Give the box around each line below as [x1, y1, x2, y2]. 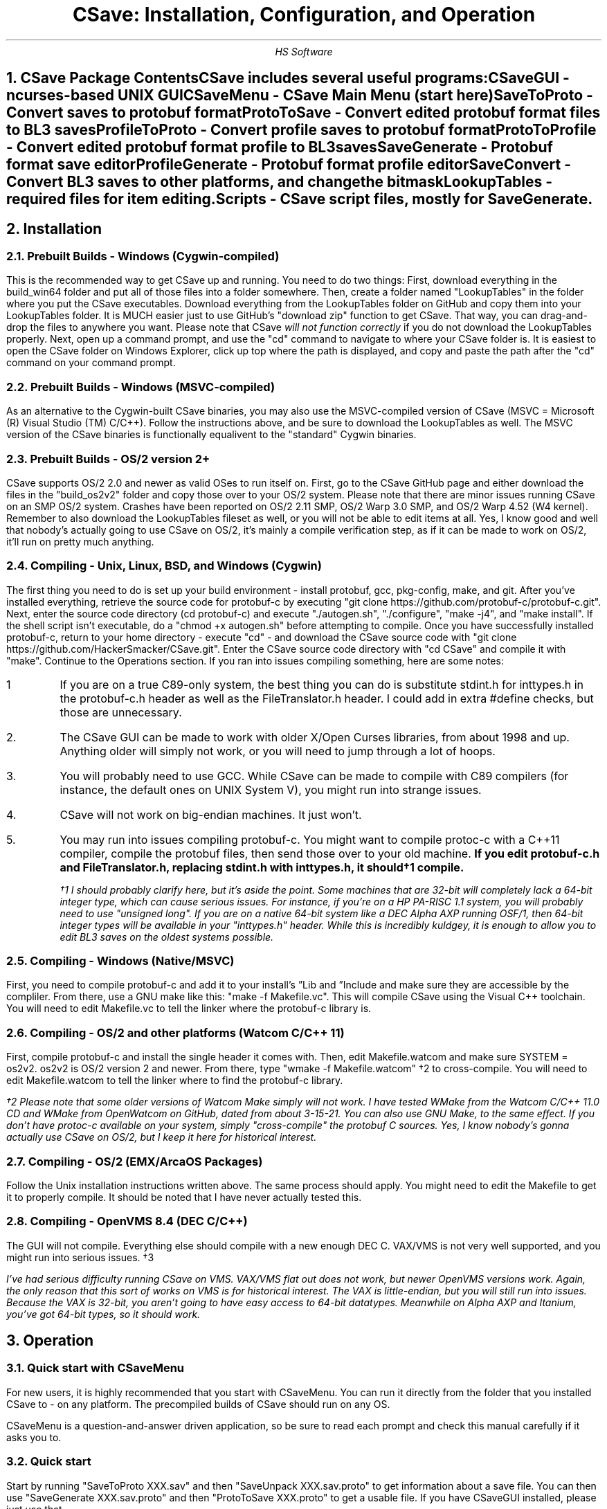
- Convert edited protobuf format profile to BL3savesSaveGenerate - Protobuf [6, 138, 553, 156]
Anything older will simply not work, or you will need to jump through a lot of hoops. [60, 743, 496, 758]
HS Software [275, 45, 333, 57]
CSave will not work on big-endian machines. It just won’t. [60, 807, 362, 822]
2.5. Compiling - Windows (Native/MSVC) [6, 954, 235, 968]
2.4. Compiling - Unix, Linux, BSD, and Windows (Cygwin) [6, 559, 322, 573]
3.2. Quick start [6, 1454, 91, 1469]
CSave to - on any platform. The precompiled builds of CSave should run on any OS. [6, 1398, 390, 1410]
